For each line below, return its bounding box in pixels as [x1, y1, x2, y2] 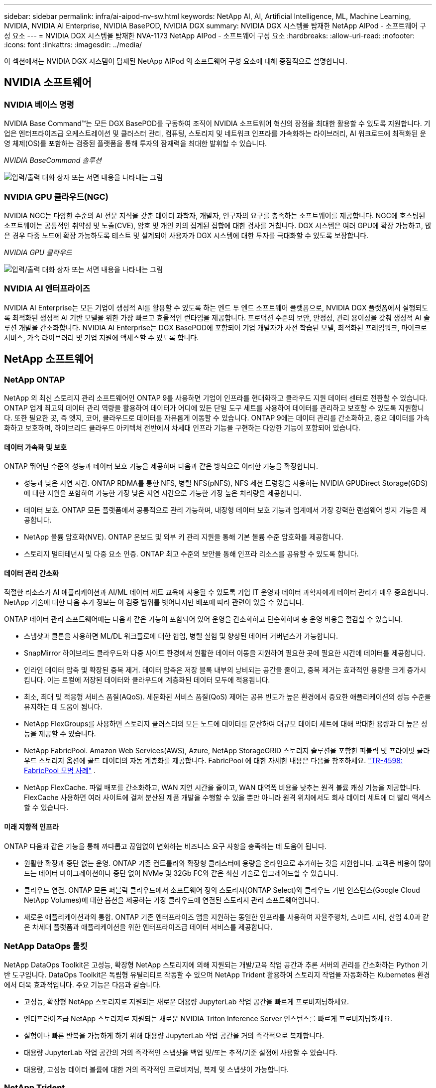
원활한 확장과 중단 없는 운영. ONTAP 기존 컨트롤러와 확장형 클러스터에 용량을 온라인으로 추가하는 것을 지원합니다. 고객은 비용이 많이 [24, 858, 432, 867]
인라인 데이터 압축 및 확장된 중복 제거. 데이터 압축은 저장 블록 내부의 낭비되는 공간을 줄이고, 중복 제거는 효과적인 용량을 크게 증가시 [24, 666, 427, 675]
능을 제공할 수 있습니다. [24, 729, 96, 738]
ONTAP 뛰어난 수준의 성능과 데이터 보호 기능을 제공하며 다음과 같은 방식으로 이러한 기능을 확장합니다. [4, 462, 318, 471]
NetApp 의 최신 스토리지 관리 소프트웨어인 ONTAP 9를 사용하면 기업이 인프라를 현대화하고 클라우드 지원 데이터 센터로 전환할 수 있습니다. [4, 393, 428, 402]
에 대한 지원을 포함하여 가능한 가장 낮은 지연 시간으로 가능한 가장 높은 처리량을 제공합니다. [24, 489, 302, 498]
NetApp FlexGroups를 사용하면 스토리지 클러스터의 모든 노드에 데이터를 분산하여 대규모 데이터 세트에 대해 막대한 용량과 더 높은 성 [24, 719, 428, 728]
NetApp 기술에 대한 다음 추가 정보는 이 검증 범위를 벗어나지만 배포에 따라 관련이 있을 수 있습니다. [4, 598, 304, 607]
